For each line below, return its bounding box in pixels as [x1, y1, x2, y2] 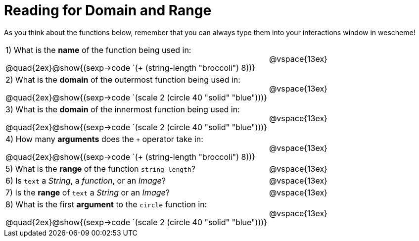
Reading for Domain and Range [4, 2, 212, 19]
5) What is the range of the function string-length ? [5, 163, 195, 174]
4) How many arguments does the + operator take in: [5, 134, 203, 144]
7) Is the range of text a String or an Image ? [5, 187, 170, 197]
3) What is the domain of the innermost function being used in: [5, 104, 240, 114]
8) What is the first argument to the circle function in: [5, 199, 207, 209]
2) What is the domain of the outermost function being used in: [5, 74, 240, 85]
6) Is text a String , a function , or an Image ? [5, 175, 166, 186]
